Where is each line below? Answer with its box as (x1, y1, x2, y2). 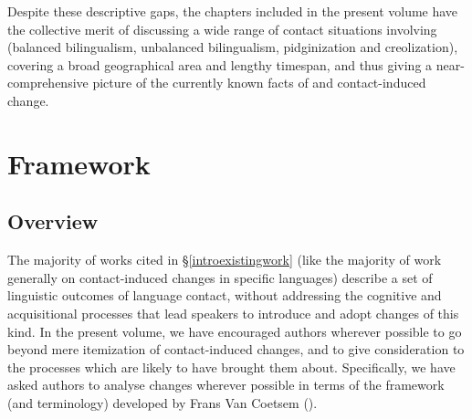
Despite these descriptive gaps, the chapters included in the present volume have (7, 2, 458, 20)
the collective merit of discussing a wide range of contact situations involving (7, 19, 437, 38)
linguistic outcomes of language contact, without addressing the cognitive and (7, 286, 442, 305)
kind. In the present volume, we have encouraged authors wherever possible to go (7, 321, 462, 340)
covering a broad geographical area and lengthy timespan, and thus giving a (7, 55, 433, 74)
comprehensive (7, 73, 89, 92)
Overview (7, 207, 99, 236)
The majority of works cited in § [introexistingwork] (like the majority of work (7, 250, 442, 269)
